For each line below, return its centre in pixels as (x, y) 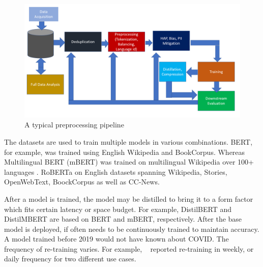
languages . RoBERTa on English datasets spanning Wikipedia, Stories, (116, 171)
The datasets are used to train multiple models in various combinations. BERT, (128, 141)
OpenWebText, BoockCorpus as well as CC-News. (82, 182)
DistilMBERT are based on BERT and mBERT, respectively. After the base (123, 219)
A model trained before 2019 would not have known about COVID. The (116, 239)
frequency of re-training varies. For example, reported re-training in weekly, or (129, 248)
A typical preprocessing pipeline (74, 125)
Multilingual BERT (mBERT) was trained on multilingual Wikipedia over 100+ (129, 162)
